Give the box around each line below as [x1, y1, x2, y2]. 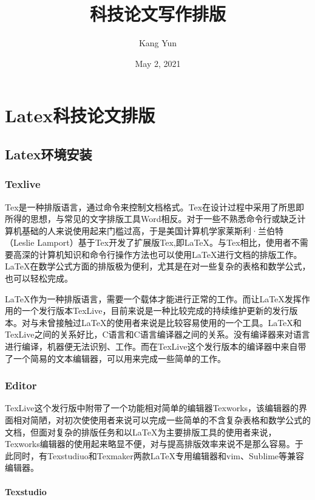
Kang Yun [138, 36, 177, 49]
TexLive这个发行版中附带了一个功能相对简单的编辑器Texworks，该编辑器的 [5, 401, 299, 414]
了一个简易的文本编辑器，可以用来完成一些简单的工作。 [5, 352, 226, 364]
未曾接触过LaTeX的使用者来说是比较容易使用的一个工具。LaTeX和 [38, 316, 302, 328]
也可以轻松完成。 [5, 272, 73, 285]
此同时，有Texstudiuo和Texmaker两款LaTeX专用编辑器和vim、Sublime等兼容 [5, 449, 305, 462]
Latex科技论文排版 [5, 103, 155, 128]
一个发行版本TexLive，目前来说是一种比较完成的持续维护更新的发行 [21, 304, 290, 317]
